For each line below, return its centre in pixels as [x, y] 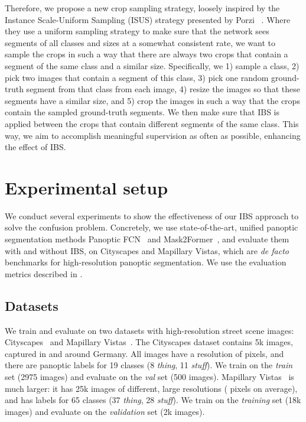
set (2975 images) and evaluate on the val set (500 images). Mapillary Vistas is [149, 376]
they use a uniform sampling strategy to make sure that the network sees [137, 31]
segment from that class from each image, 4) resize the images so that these [163, 89]
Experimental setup [87, 187]
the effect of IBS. [35, 147]
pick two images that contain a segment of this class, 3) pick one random [137, 77]
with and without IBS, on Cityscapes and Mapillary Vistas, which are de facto [147, 250]
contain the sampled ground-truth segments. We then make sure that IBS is [142, 112]
